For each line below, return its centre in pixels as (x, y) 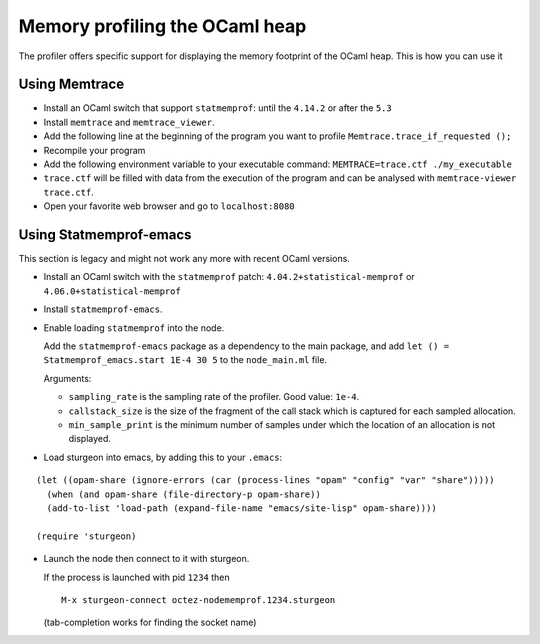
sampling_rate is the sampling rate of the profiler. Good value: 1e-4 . (214, 397)
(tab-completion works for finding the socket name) (150, 622)
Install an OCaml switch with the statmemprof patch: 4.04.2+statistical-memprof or (229, 277)
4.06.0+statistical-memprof (112, 291)
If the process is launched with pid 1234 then (136, 577)
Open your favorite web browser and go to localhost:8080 (169, 206)
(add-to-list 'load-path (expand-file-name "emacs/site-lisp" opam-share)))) (241, 508)
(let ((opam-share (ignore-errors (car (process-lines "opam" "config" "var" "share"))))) (265, 480)
